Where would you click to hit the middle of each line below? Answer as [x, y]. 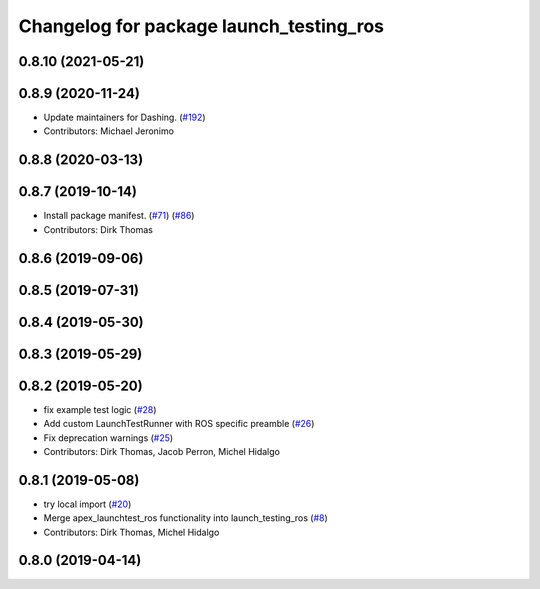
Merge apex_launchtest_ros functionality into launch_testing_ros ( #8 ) [186, 518]
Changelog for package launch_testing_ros [201, 26]
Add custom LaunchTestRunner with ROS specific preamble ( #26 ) [179, 424]
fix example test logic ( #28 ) [100, 409]
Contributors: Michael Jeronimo [109, 131]
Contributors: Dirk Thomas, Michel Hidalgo [131, 532]
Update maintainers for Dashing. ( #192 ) [124, 117]
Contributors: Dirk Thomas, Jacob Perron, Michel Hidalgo [161, 451]
